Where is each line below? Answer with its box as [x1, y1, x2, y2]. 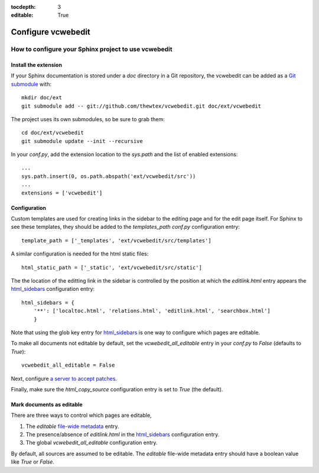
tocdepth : [11, 4, 36, 10]
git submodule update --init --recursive [21, 138, 143, 144]
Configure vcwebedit [11, 27, 91, 37]
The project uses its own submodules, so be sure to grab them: [11, 115, 165, 122]
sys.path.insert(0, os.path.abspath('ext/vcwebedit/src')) [21, 173, 196, 180]
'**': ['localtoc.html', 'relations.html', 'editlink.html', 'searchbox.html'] [33, 307, 271, 315]
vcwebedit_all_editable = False [21, 362, 115, 369]
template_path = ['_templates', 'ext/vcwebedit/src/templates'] [21, 237, 212, 244]
